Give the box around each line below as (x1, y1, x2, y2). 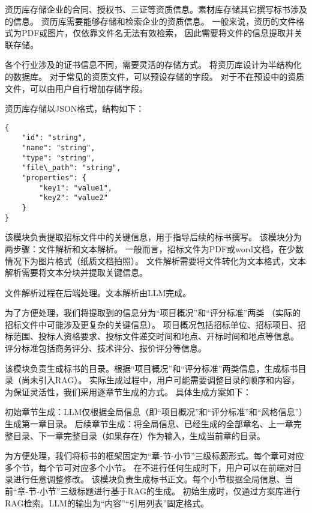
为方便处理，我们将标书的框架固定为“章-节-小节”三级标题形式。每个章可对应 (5, 449, 304, 462)
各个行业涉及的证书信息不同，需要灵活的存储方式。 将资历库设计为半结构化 (5, 58, 302, 71)
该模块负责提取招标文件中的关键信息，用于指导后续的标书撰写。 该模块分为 (5, 231, 302, 243)
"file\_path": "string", (22, 163, 121, 172)
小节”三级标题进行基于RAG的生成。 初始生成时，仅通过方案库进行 (39, 485, 301, 497)
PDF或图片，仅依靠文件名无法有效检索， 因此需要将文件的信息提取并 (21, 26, 295, 39)
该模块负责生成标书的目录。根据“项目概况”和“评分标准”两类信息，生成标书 (5, 362, 298, 374)
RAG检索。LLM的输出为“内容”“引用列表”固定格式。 (5, 496, 209, 509)
